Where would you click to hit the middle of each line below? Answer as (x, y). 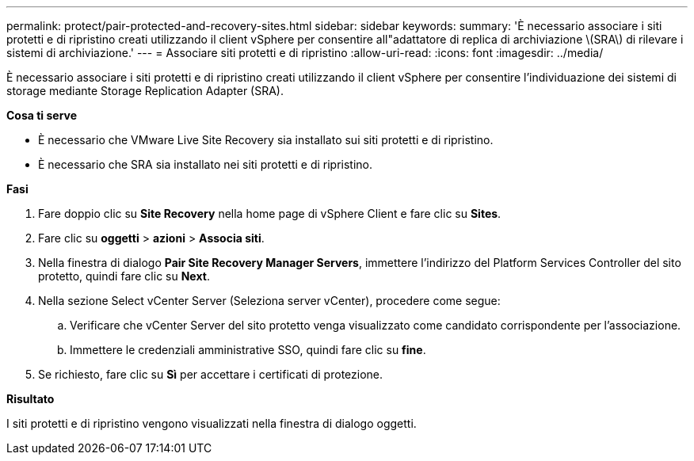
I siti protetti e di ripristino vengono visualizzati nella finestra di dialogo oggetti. (212, 423)
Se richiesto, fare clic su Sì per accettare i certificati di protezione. (211, 374)
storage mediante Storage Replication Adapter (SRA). (145, 91)
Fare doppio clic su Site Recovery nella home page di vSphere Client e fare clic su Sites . (270, 213)
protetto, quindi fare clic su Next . (124, 276)
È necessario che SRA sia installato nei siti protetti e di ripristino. (206, 164)
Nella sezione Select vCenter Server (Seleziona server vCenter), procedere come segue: (269, 301)
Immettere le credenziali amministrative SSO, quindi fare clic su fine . (248, 350)
